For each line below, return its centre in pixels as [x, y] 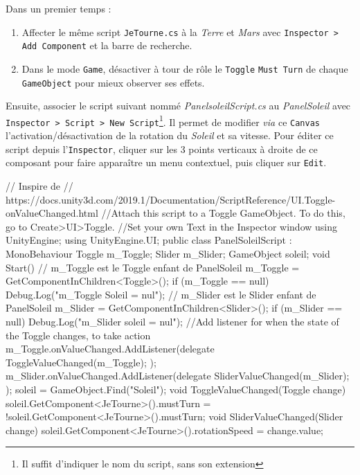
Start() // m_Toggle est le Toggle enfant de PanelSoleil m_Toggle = [153, 267]
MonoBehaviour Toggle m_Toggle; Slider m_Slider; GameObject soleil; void [168, 253]
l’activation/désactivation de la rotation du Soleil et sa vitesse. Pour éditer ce [170, 135]
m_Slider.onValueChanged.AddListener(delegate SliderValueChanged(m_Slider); [178, 376]
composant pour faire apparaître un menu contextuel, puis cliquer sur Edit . [166, 162]
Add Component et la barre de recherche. [107, 45]
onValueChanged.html [52, 213]
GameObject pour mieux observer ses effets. [113, 82]
